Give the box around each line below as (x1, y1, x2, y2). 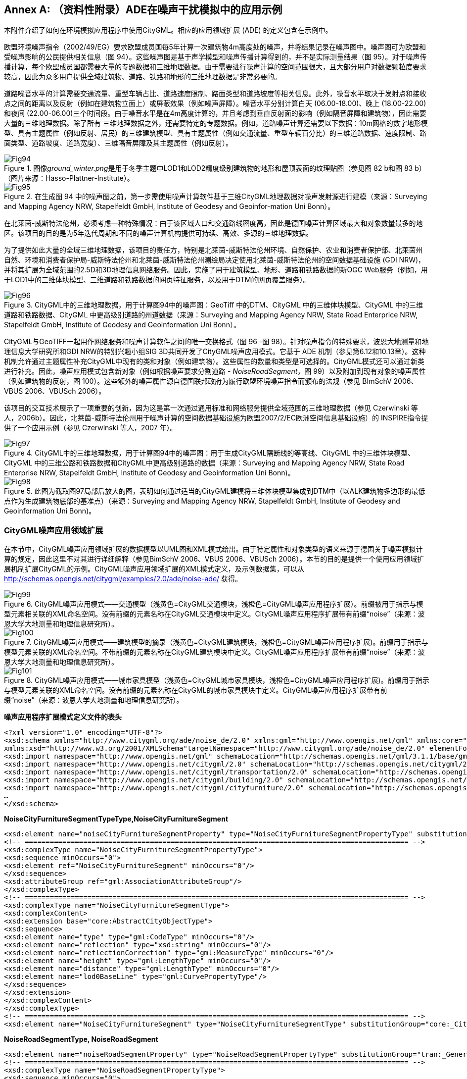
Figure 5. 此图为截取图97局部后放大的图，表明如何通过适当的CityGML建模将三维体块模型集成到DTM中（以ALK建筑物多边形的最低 (4, 487, 425, 496)
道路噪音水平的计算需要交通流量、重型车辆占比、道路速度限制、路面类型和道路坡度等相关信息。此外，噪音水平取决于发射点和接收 (4, 89, 426, 98)
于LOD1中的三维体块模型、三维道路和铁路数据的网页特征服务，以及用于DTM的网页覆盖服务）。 (4, 275, 310, 284)
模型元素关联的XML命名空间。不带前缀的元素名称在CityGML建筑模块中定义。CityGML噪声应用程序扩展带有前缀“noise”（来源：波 (4, 648, 425, 657)
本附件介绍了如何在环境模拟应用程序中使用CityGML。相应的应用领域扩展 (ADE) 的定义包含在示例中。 (4, 26, 332, 35)
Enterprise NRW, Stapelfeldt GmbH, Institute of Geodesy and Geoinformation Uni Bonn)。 (4, 468, 295, 477)
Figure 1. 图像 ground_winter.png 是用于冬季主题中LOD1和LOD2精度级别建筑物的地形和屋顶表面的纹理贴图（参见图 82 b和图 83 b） (4, 164, 426, 173)
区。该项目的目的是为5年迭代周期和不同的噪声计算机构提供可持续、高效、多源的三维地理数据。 (4, 229, 313, 238)
